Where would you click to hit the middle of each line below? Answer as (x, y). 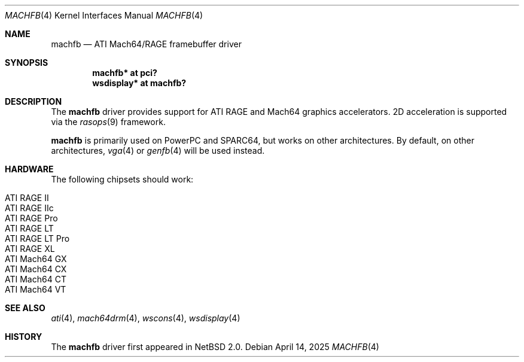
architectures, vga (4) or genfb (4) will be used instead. (158, 150)
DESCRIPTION (33, 101)
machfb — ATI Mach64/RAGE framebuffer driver (146, 44)
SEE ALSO (25, 308)
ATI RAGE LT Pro (37, 238)
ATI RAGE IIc (29, 208)
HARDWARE (29, 169)
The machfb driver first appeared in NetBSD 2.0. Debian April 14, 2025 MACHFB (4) (215, 347)
